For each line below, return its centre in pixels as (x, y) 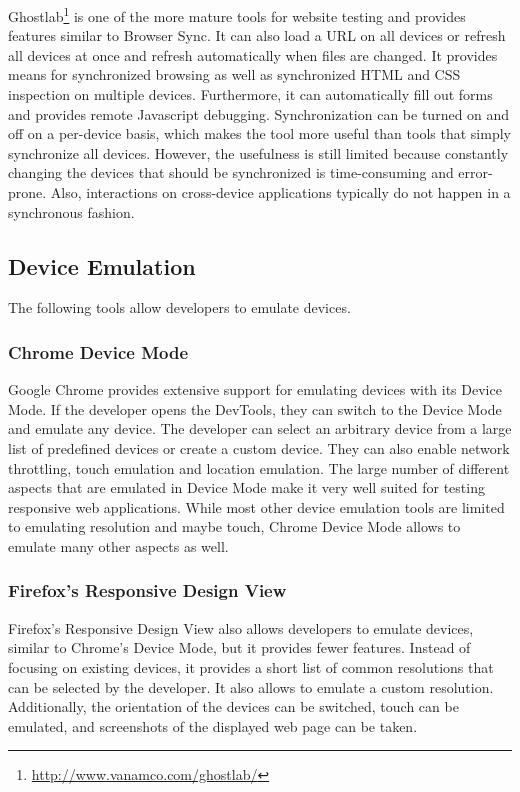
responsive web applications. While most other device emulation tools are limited (256, 506)
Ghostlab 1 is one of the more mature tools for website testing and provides (237, 14)
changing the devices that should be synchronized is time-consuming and (231, 172)
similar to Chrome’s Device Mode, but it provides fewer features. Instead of (239, 647)
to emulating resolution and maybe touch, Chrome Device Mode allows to (234, 526)
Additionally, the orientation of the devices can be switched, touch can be (233, 706)
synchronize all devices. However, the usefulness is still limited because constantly (258, 152)
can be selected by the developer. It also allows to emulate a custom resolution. (251, 686)
